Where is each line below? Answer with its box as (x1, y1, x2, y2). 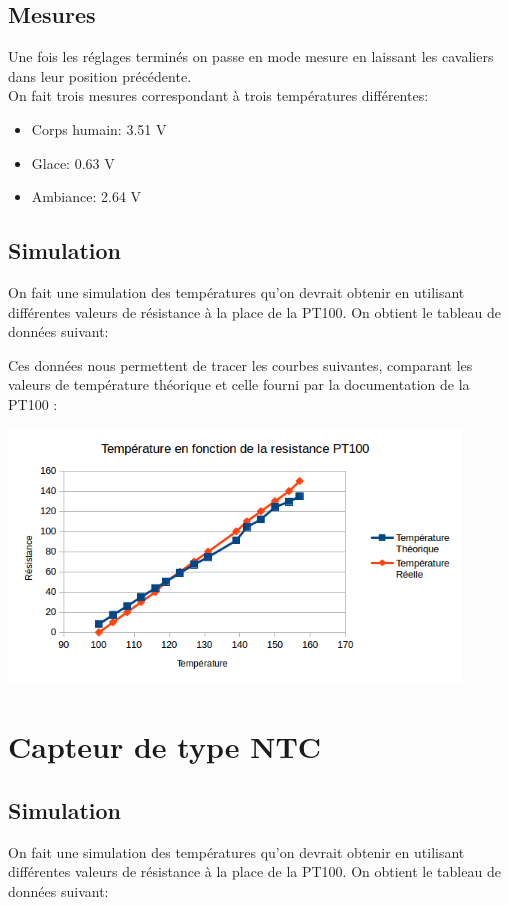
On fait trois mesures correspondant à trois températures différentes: (8, 85, 429, 106)
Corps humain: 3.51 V (31, 118, 167, 139)
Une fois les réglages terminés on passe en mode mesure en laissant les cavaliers (8, 46, 494, 67)
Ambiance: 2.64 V (31, 186, 142, 207)
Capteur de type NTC (8, 726, 322, 767)
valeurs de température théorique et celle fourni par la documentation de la (8, 374, 470, 395)
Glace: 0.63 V (31, 152, 115, 173)
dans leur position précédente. (8, 65, 192, 86)
